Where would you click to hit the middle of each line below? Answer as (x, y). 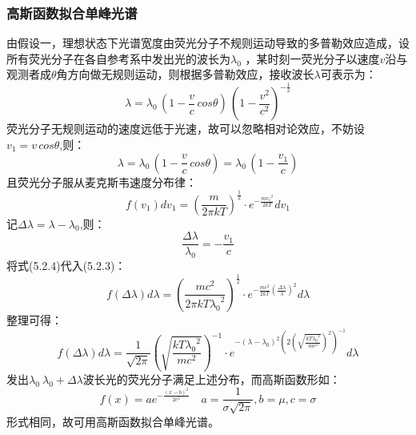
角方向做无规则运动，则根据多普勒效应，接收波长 (185, 74)
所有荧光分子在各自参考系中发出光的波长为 (118, 58)
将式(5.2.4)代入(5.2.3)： (66, 265)
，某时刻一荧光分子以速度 (312, 58)
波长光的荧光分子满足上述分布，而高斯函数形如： (212, 379)
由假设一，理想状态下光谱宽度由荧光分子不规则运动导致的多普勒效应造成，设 (208, 43)
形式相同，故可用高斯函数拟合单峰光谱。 (113, 421)
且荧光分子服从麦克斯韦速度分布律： (102, 181)
